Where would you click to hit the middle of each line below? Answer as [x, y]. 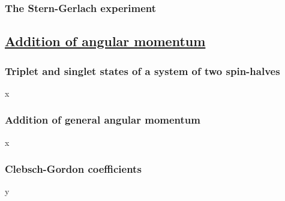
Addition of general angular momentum [103, 120]
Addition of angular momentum [105, 41]
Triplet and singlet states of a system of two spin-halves [142, 70]
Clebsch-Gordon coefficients [73, 169]
